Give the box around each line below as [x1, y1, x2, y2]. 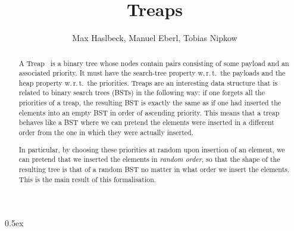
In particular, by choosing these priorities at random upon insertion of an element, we [18, 144, 285, 154]
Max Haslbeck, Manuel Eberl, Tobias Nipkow [72, 32, 237, 44]
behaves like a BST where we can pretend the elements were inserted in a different [18, 117, 274, 127]
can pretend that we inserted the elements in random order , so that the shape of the [18, 154, 280, 164]
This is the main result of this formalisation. [18, 174, 157, 184]
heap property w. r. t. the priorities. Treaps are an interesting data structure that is [18, 77, 278, 88]
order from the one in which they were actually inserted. [18, 127, 193, 138]
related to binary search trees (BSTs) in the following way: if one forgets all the [18, 88, 265, 98]
